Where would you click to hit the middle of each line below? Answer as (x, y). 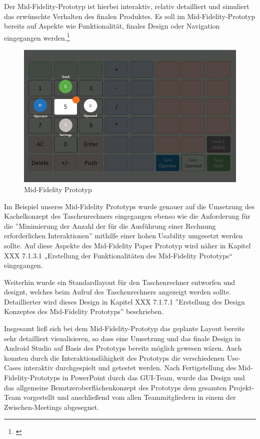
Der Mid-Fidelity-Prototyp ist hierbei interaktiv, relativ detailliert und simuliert (127, 6)
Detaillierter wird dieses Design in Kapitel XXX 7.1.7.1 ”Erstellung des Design (124, 301)
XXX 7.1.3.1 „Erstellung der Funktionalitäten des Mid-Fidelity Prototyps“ (118, 255)
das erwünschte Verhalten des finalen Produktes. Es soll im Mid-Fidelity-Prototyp (130, 16)
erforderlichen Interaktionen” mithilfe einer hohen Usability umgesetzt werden (123, 236)
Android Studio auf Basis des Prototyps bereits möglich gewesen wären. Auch (123, 348)
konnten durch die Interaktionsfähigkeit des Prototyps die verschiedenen (114, 357)
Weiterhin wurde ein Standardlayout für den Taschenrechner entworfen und (120, 282)
